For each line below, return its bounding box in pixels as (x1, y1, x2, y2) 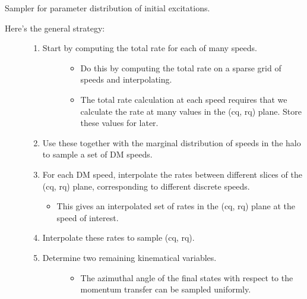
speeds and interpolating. (80, 73, 172, 86)
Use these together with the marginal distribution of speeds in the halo (42, 136, 301, 149)
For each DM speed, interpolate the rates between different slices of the (42, 168, 302, 180)
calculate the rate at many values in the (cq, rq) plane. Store (80, 105, 302, 117)
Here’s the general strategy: (5, 21, 105, 34)
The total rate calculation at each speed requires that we (80, 93, 287, 105)
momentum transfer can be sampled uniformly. (80, 283, 251, 295)
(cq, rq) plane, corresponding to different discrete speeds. (42, 180, 250, 192)
